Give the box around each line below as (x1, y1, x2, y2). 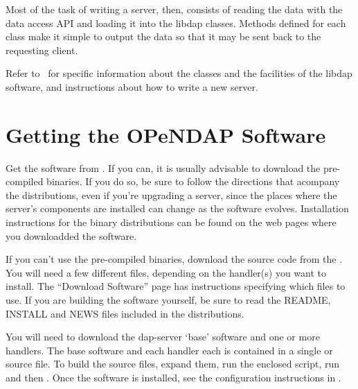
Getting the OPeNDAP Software (6, 120, 326, 148)
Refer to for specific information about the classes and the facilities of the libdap (6, 66, 352, 80)
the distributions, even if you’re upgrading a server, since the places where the (6, 187, 337, 202)
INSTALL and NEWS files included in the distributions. (6, 306, 244, 320)
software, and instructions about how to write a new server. (6, 79, 258, 94)
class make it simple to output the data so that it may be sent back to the (6, 29, 321, 44)
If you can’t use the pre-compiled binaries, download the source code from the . (6, 252, 343, 266)
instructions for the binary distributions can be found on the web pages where (6, 215, 337, 230)
